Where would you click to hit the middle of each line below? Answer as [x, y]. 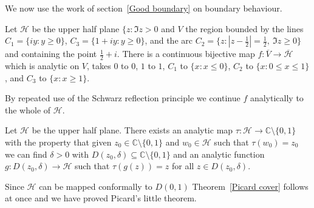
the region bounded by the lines [244, 28]
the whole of [28, 109]
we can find [26, 154]
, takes [99, 66]
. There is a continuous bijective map [186, 54]
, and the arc [169, 40]
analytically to [277, 98]
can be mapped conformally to [96, 186]
